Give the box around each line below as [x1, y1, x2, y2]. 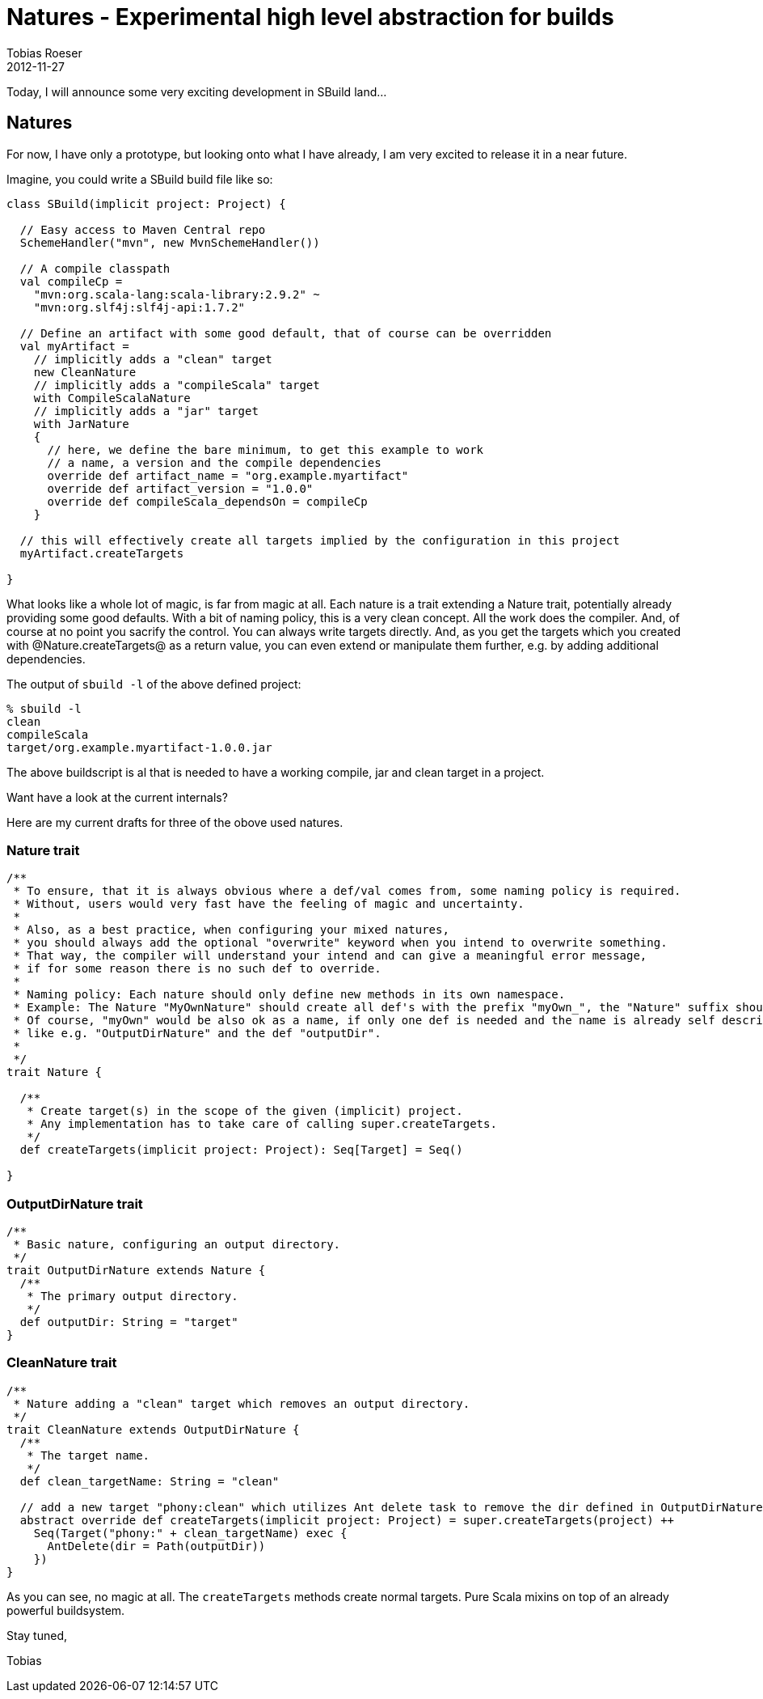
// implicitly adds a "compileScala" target [33, 378, 320, 392]
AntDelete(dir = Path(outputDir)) [47, 1539, 266, 1553]
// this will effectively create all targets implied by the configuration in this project [19, 533, 620, 547]
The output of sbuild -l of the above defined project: [6, 676, 301, 691]
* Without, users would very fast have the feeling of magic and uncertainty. [13, 897, 525, 911]
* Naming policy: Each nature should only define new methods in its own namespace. [13, 988, 566, 1002]
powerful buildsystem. [6, 1603, 125, 1617]
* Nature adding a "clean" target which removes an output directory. [13, 1396, 470, 1410]
